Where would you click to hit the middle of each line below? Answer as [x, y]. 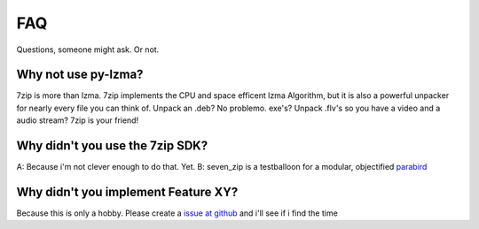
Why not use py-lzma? [80, 75]
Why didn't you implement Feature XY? [127, 191]
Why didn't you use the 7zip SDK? [112, 146]
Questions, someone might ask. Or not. [88, 50]
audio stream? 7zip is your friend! [78, 120]
